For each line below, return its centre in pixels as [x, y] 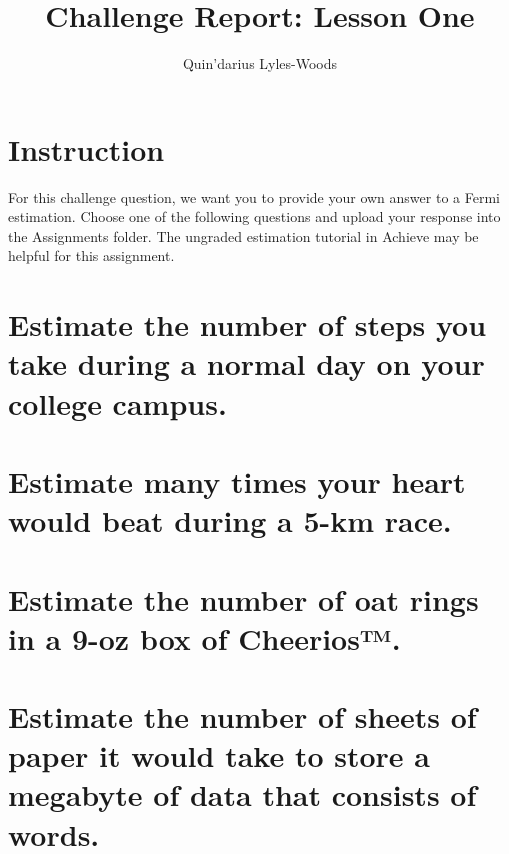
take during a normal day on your [246, 363]
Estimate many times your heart [237, 480]
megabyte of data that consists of [242, 794]
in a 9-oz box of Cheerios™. [204, 637]
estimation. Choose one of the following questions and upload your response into [254, 216]
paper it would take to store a [219, 755]
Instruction [86, 148]
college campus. [117, 402]
